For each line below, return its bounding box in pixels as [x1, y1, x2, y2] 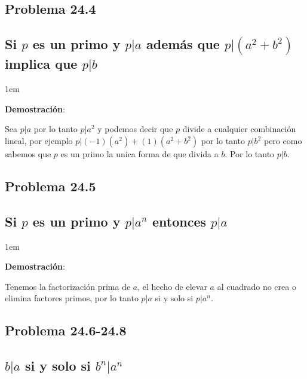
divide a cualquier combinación [182, 123, 296, 135]
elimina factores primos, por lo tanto [5, 292, 139, 304]
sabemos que [5, 148, 51, 160]
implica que [5, 54, 78, 73]
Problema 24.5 [5, 177, 96, 195]
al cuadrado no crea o [217, 280, 296, 292]
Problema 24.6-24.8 [5, 321, 127, 340]
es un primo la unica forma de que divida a [60, 148, 219, 160]
